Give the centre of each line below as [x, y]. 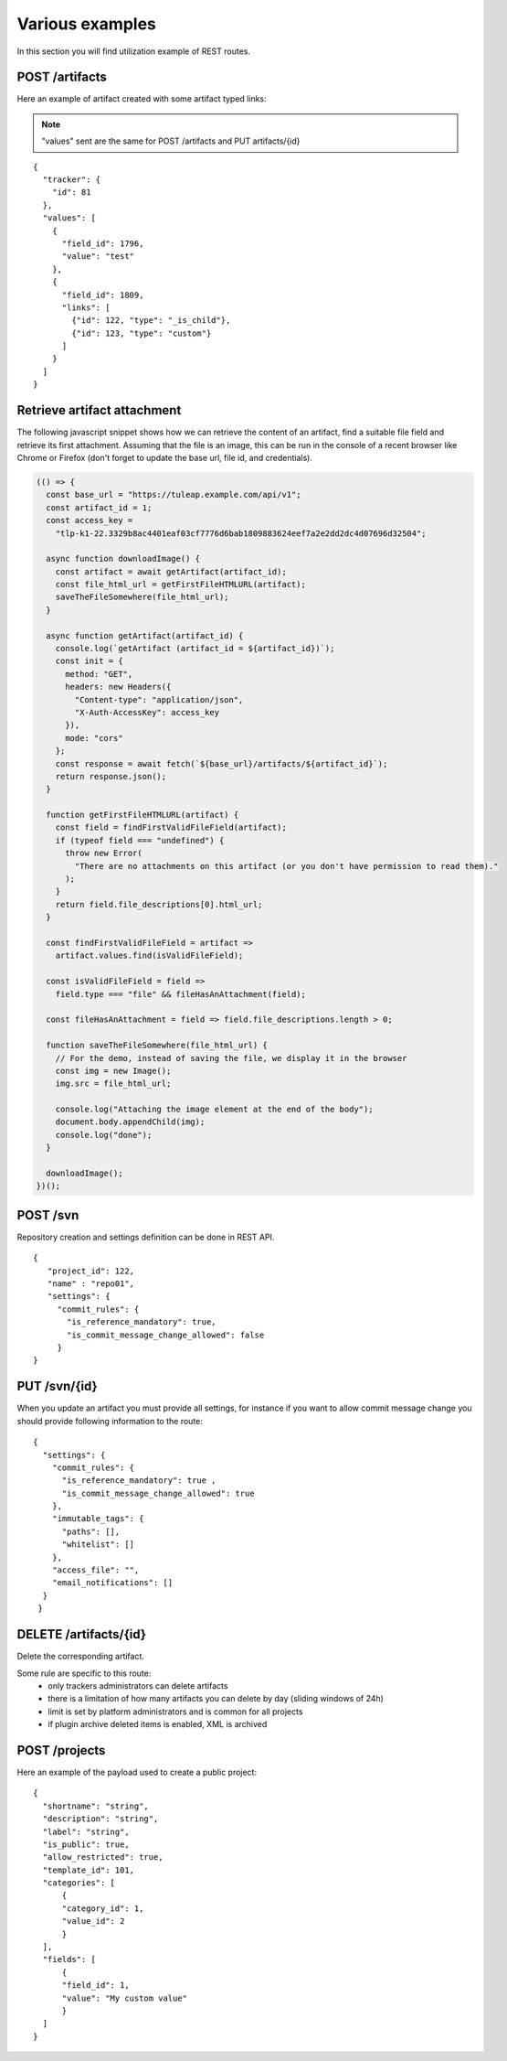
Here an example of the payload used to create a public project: [137, 1772]
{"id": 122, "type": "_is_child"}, [151, 321]
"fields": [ [69, 1959]
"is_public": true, [86, 1844]
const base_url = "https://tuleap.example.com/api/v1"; [174, 495]
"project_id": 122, [91, 1271]
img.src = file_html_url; [113, 1084]
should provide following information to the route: [110, 1421]
